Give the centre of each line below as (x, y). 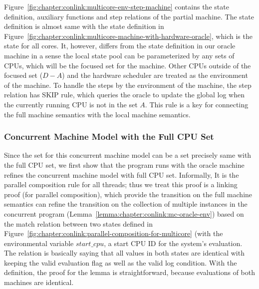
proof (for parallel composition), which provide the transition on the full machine (128, 194)
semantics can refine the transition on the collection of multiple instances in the (126, 204)
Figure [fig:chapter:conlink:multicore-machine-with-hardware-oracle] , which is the (128, 36)
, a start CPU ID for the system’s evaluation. (173, 243)
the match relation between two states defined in (79, 223)
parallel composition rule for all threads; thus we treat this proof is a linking (121, 184)
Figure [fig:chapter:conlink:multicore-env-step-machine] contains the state (117, 6)
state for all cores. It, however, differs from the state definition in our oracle (120, 46)
